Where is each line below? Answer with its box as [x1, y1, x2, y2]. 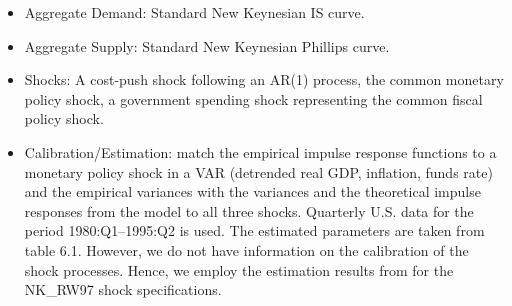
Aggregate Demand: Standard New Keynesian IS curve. [24, 2, 365, 22]
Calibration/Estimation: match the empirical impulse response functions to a [24, 141, 497, 162]
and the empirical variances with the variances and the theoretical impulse [24, 181, 481, 202]
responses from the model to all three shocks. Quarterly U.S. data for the [24, 200, 474, 221]
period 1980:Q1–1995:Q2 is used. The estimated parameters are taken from [24, 220, 485, 241]
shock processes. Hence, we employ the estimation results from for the [24, 259, 454, 280]
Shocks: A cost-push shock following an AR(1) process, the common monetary [24, 69, 504, 90]
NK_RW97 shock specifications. [24, 279, 222, 300]
